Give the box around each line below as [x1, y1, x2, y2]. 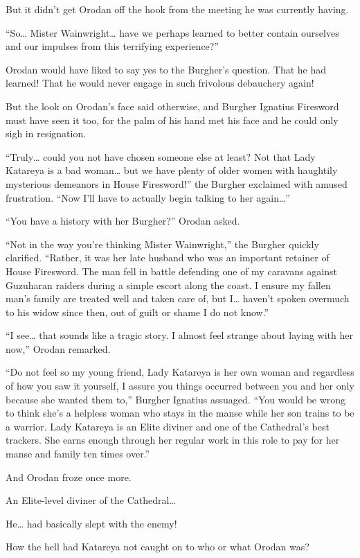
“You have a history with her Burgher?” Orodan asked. [6, 213, 240, 228]
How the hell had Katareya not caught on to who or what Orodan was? [6, 539, 309, 554]
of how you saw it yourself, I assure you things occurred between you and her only [6, 378, 354, 393]
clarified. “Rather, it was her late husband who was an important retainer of [6, 250, 330, 265]
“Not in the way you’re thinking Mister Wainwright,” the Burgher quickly [6, 236, 319, 251]
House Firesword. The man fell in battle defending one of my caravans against [6, 263, 337, 278]
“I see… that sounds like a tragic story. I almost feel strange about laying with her [6, 328, 353, 342]
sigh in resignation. [6, 126, 87, 141]
